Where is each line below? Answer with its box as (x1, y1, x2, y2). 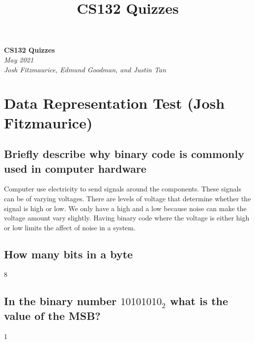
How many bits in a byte (4, 246, 133, 261)
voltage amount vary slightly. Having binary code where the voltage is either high (4, 213, 250, 223)
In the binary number (4, 293, 117, 309)
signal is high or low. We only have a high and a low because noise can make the (4, 203, 247, 213)
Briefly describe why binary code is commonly (4, 146, 244, 161)
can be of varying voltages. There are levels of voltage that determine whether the (4, 193, 251, 203)
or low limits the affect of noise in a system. (4, 222, 136, 232)
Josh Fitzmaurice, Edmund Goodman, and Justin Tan (4, 64, 166, 74)
